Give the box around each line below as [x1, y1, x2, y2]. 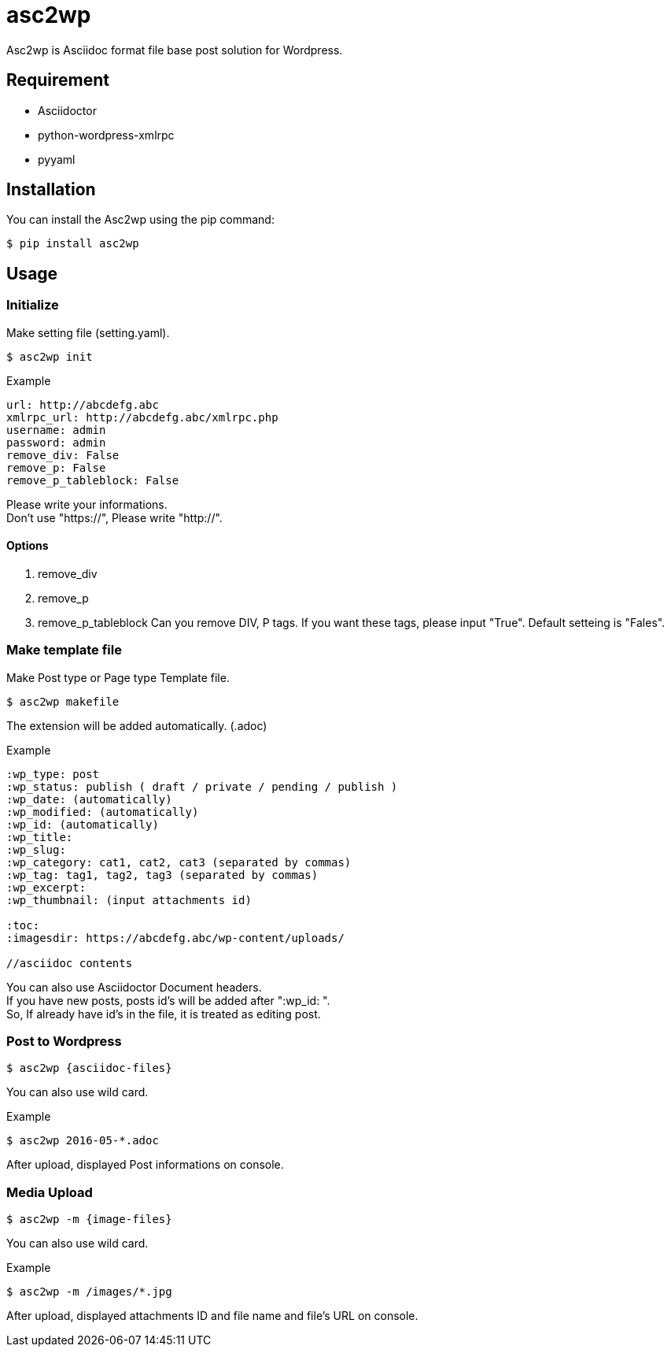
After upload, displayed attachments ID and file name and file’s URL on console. [6, 1309, 418, 1323]
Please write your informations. [6, 497, 168, 511]
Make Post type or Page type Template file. [6, 670, 230, 684]
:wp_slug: [6, 843, 66, 856]
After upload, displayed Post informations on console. [6, 1158, 284, 1172]
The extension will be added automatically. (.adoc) [6, 718, 267, 732]
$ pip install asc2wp [6, 237, 139, 250]
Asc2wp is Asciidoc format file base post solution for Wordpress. [6, 43, 343, 57]
